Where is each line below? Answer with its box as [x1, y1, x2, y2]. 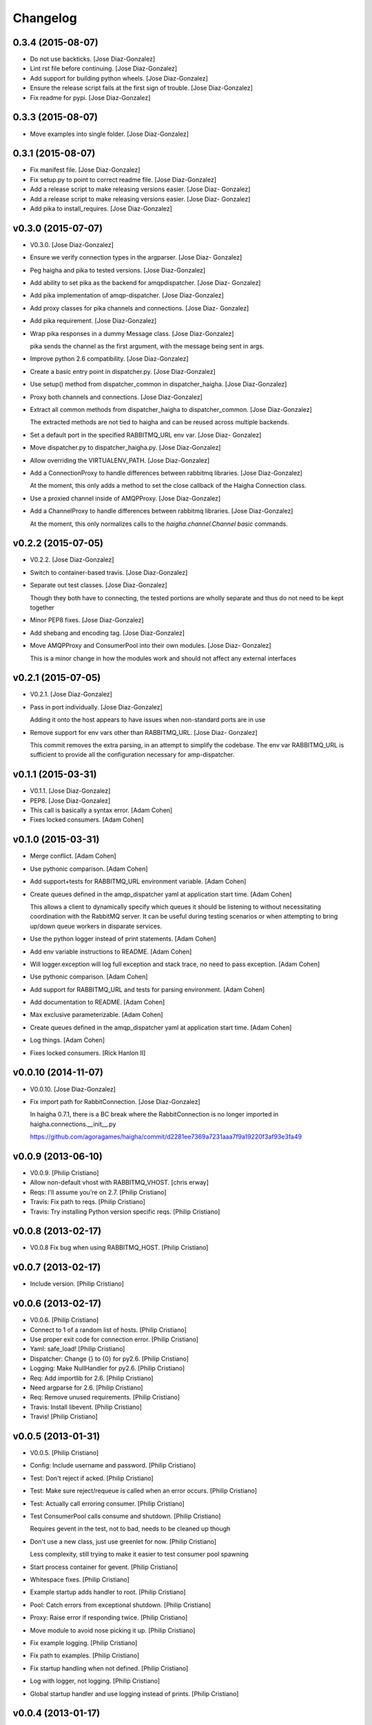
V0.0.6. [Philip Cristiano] [30, 1316, 99, 1324]
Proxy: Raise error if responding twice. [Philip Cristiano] [30, 1613, 188, 1621]
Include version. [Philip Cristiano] [30, 1280, 124, 1288]
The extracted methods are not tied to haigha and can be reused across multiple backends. [30, 418, 289, 426]
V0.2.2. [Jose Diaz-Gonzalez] [30, 555, 114, 564]
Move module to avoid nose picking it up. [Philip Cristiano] [30, 1626, 196, 1635]
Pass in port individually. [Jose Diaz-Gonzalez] [30, 702, 163, 711]
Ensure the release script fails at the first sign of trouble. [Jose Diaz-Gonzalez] [30, 83, 253, 92]
